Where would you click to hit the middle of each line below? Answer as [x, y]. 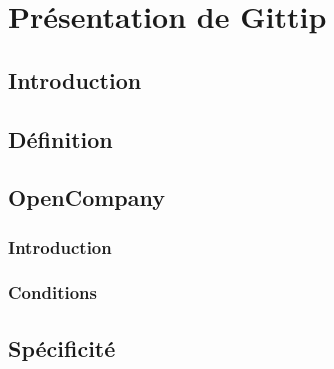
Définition [60, 138]
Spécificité [62, 347]
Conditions [52, 292]
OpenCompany [87, 197]
